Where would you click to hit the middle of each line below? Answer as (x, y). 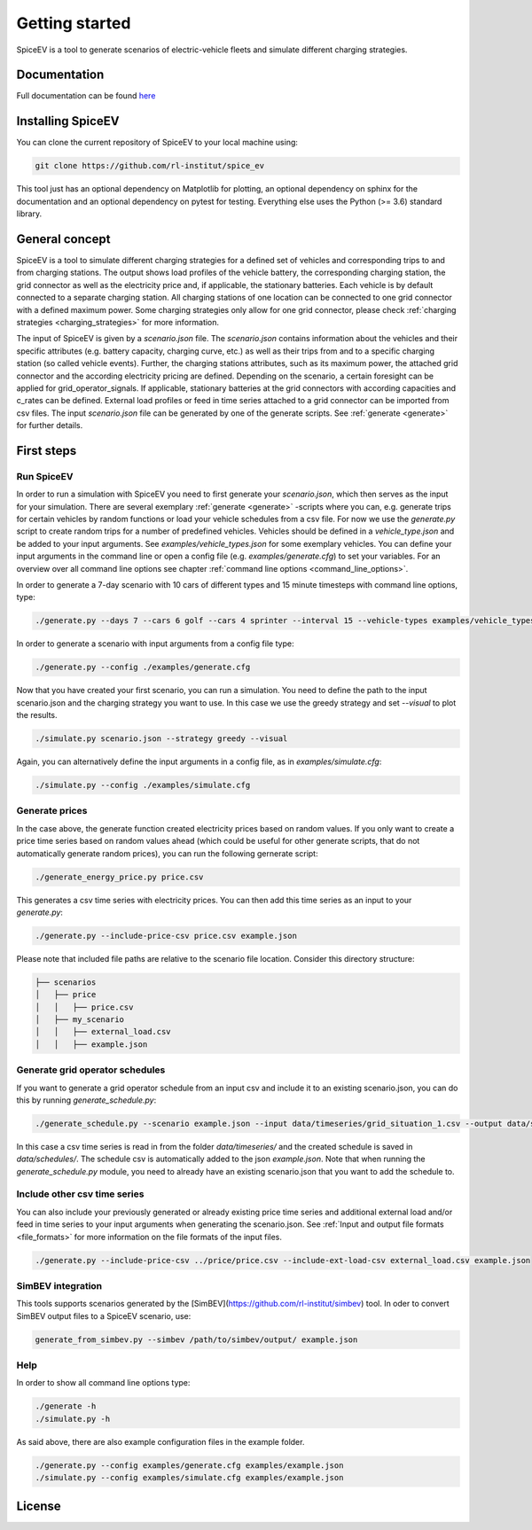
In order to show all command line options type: (103, 1383)
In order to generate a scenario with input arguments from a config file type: (155, 644)
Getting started (74, 23)
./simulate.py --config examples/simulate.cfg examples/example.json (189, 1478)
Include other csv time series (80, 1194)
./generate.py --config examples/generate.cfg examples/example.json (189, 1465)
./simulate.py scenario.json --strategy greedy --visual (161, 739)
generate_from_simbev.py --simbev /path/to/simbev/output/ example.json (196, 1339)
